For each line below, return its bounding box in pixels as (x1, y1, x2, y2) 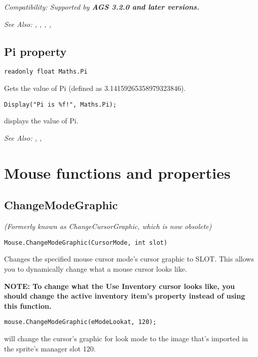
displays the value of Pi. (4, 115, 79, 126)
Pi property (4, 43, 67, 59)
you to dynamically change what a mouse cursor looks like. (4, 263, 187, 274)
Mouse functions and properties (4, 162, 231, 183)
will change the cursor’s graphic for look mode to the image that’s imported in (4, 333, 248, 343)
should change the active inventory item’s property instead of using (4, 290, 245, 301)
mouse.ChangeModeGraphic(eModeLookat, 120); (4, 318, 157, 326)
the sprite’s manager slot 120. (4, 343, 96, 353)
